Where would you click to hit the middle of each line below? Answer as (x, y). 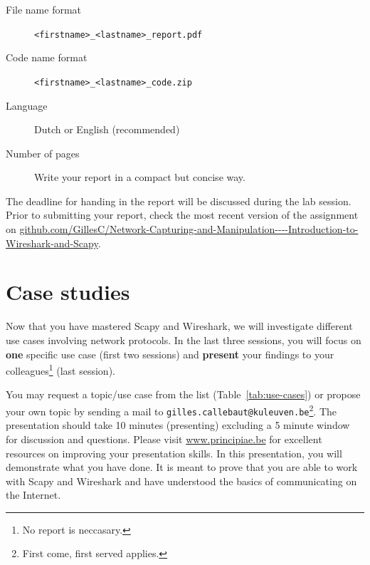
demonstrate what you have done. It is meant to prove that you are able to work (182, 467)
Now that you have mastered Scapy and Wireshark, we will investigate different (179, 326)
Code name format (47, 57)
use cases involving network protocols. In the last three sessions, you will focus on (184, 339)
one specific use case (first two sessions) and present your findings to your (170, 354)
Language (27, 105)
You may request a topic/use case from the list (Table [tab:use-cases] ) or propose (183, 394)
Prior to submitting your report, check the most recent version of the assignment (182, 215)
